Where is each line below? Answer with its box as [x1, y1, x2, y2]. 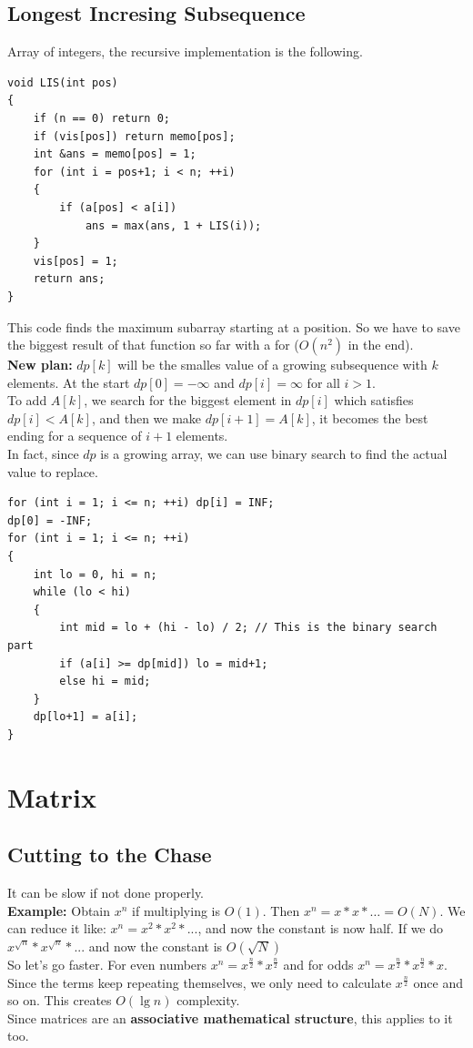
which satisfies [334, 391, 414, 410]
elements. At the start [7, 372, 130, 392]
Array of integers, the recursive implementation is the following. [7, 42, 363, 61]
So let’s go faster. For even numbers [7, 954, 207, 973]
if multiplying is [132, 900, 220, 920]
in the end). [347, 335, 414, 354]
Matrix [7, 778, 96, 815]
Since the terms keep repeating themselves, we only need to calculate [7, 972, 392, 992]
